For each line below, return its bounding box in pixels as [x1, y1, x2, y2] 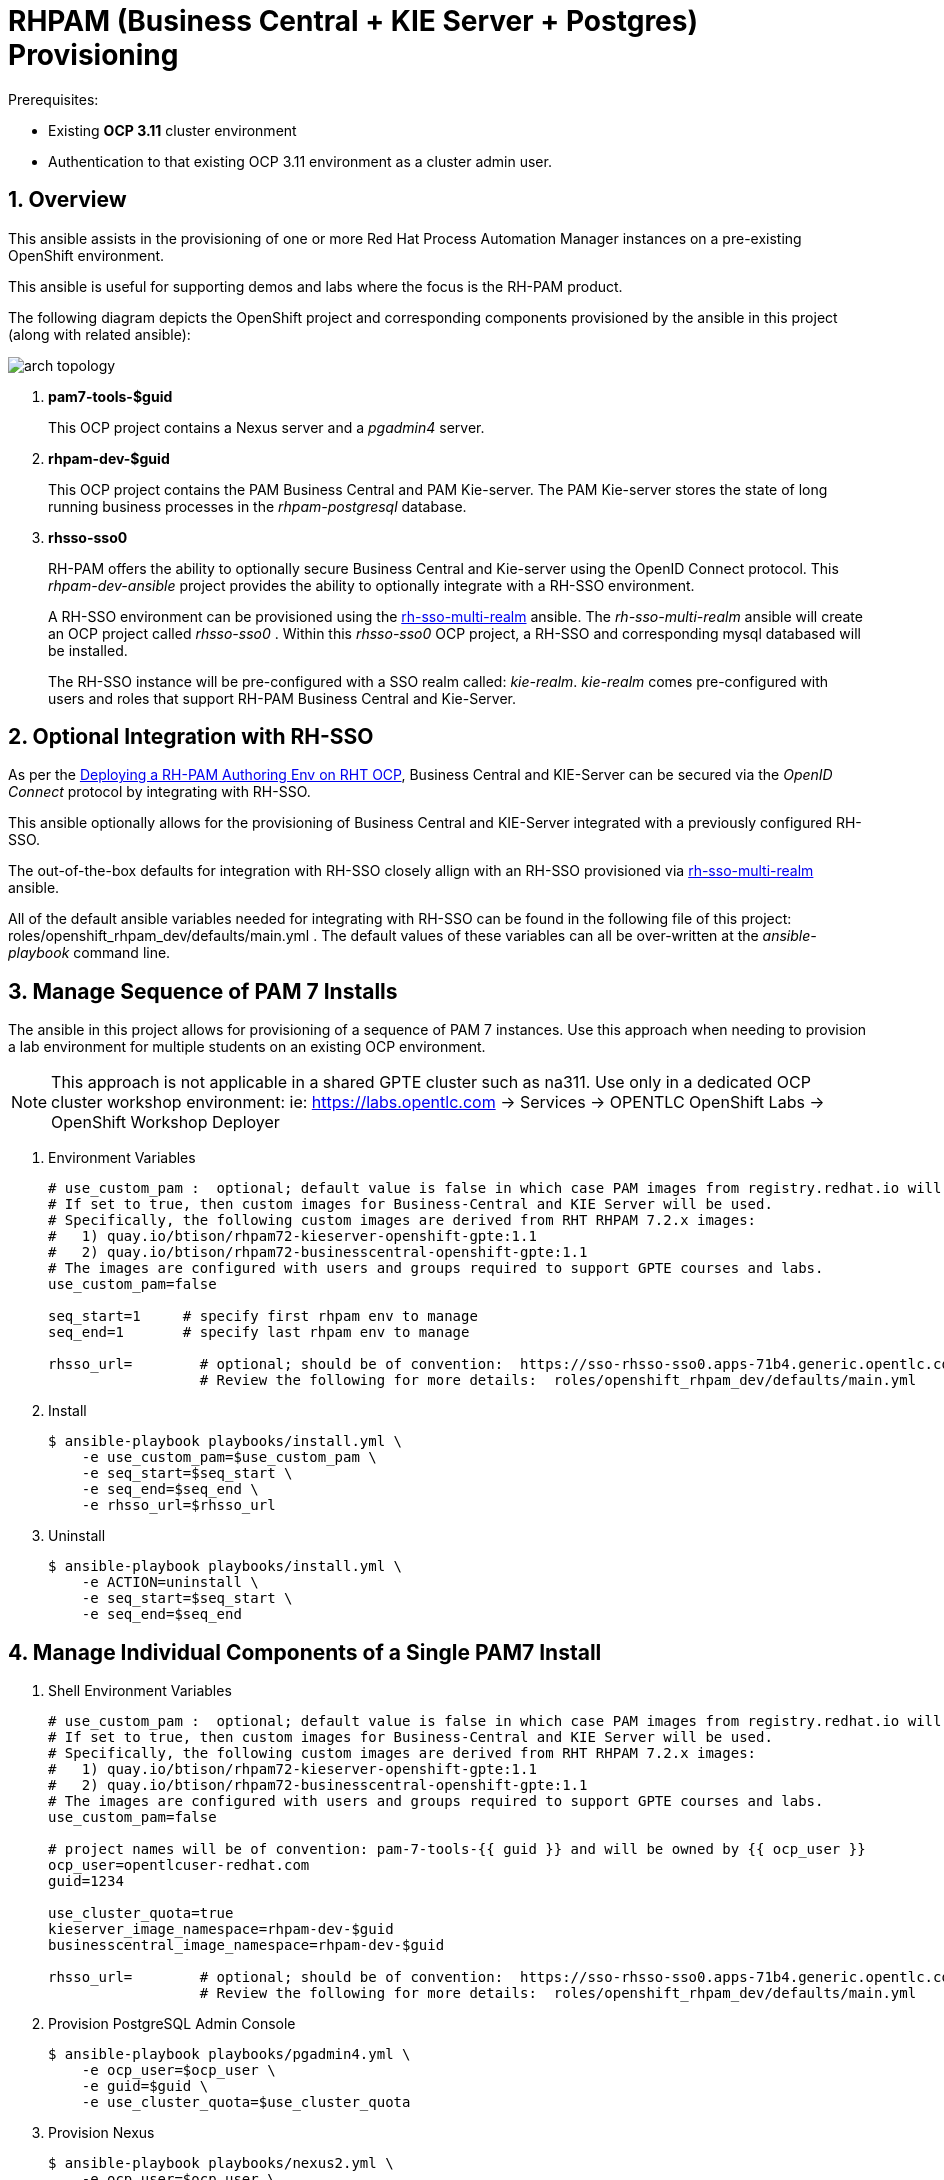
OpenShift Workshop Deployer [51, 1112, 280, 1133]
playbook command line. [8, 944, 171, 962]
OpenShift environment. [8, 246, 165, 264]
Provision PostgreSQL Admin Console [48, 2015, 296, 2033]
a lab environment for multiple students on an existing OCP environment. [8, 1038, 486, 1056]
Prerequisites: [8, 90, 99, 108]
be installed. [48, 641, 128, 659]
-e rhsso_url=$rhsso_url [81, 1497, 276, 1514]
